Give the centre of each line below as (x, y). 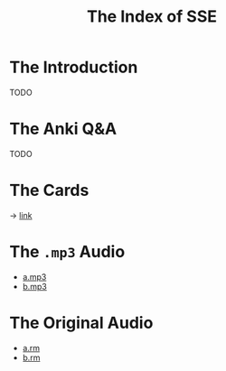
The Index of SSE (152, 17)
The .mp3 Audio (67, 252)
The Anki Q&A (63, 129)
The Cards (49, 190)
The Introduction (74, 67)
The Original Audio (81, 323)
